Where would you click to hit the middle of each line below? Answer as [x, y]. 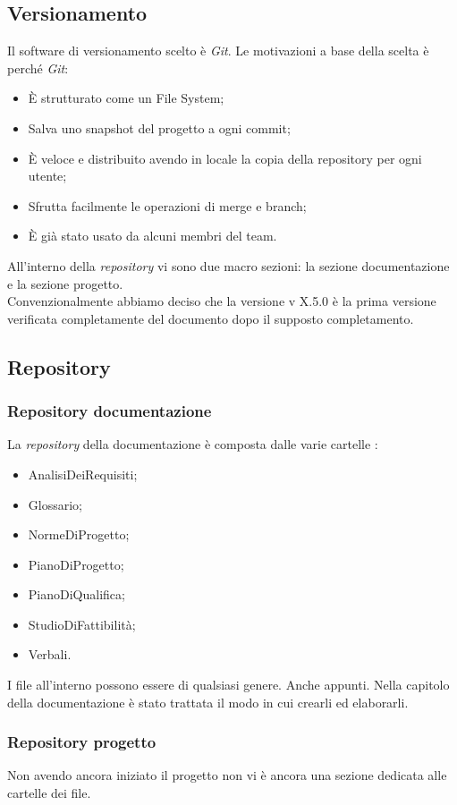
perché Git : [38, 68]
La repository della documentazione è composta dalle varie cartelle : [193, 444]
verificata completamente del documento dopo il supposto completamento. [211, 318]
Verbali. [50, 654]
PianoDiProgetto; [76, 564]
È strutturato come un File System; [126, 98]
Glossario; [55, 504]
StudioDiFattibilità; [82, 624]
